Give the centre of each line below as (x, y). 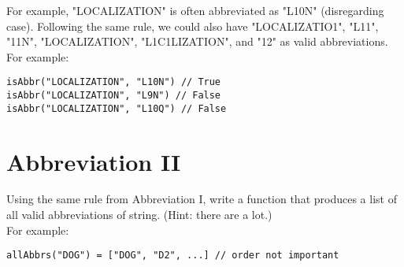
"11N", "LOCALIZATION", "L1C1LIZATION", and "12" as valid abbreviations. (197, 41)
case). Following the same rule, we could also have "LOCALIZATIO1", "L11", (193, 26)
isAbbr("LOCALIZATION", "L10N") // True (114, 82)
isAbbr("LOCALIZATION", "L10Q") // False (117, 108)
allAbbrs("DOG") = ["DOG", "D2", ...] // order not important (173, 256)
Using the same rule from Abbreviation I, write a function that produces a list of (202, 199)
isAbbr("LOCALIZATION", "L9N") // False (114, 96)
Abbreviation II (94, 161)
